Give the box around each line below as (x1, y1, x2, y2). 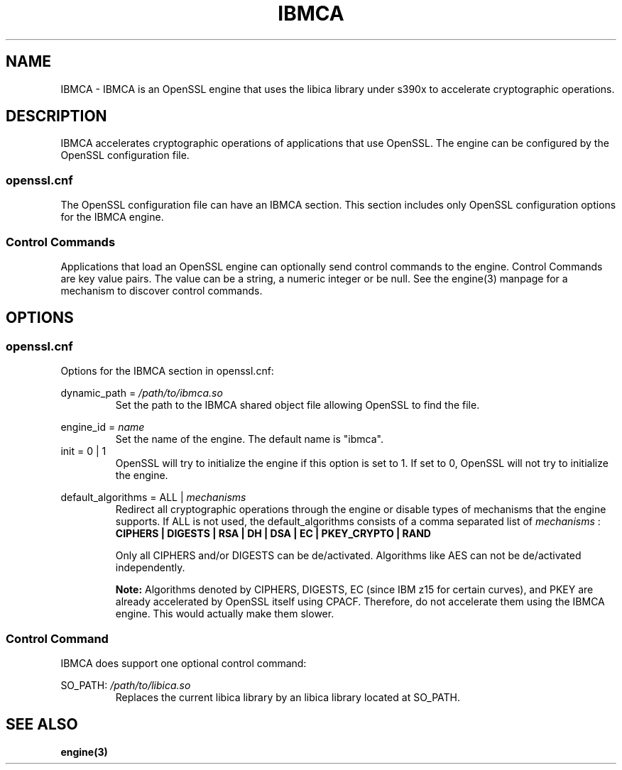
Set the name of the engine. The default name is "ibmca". (115, 433, 383, 446)
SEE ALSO (6, 715, 78, 734)
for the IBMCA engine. (60, 211, 164, 224)
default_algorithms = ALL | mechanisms (60, 491, 246, 504)
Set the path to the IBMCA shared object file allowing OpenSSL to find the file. (115, 399, 480, 412)
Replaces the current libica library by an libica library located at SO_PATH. (115, 691, 460, 703)
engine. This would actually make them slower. (115, 607, 334, 620)
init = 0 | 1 (60, 445, 107, 458)
